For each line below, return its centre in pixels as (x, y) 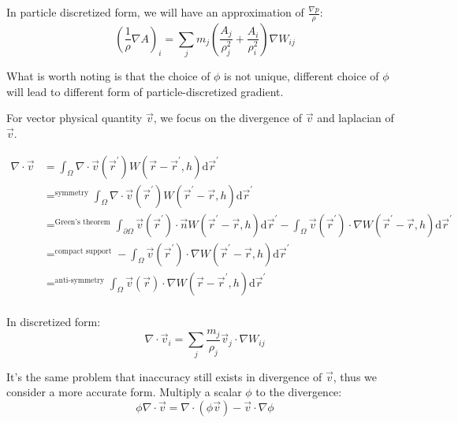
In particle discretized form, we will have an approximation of (155, 12)
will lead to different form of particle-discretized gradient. (145, 91)
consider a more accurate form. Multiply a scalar (124, 392)
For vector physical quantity (74, 118)
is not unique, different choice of (302, 76)
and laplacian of (356, 118)
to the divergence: (299, 392)
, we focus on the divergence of (228, 118)
